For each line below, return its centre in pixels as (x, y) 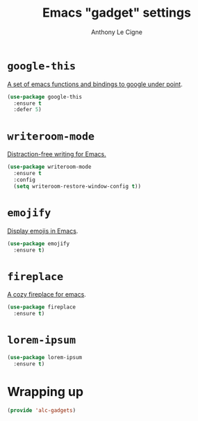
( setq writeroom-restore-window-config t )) (77, 186)
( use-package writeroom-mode (49, 167)
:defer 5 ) (27, 110)
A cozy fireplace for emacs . (47, 295)
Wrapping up (46, 392)
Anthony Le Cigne (117, 32)
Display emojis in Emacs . (43, 231)
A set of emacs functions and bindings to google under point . (95, 84)
